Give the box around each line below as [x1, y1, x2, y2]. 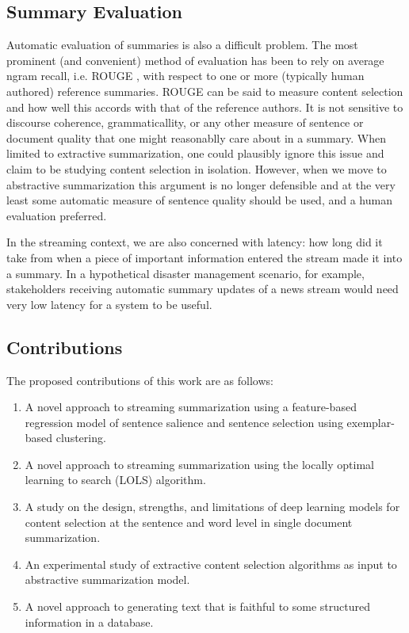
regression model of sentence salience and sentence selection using [25, 414, 343, 430]
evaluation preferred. [6, 207, 107, 223]
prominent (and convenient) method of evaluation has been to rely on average [6, 51, 384, 68]
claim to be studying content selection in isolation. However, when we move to [6, 160, 387, 177]
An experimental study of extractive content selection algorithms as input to [25, 555, 397, 572]
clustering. [55, 429, 106, 446]
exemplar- [346, 414, 395, 430]
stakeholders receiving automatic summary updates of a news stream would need [6, 280, 399, 297]
